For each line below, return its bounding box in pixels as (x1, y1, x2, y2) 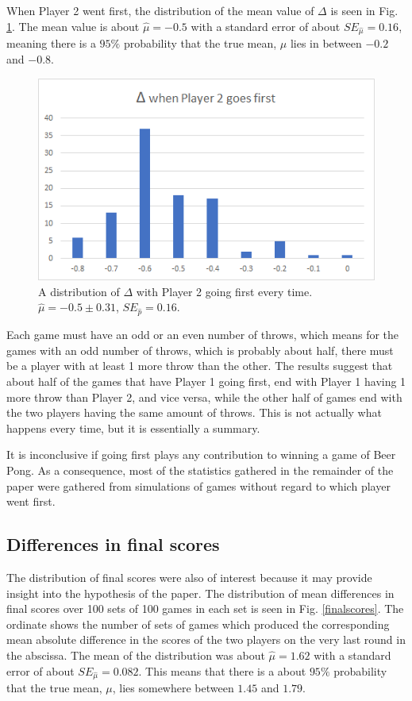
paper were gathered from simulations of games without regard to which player (6, 477, 391, 494)
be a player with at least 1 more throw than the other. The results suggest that (6, 357, 393, 374)
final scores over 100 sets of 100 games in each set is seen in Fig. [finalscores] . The (6, 600, 404, 617)
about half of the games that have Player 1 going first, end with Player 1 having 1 (6, 373, 406, 389)
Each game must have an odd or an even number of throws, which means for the (6, 326, 399, 343)
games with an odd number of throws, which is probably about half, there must (6, 341, 394, 358)
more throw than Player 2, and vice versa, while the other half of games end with (6, 388, 402, 405)
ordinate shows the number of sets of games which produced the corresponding (6, 615, 390, 632)
